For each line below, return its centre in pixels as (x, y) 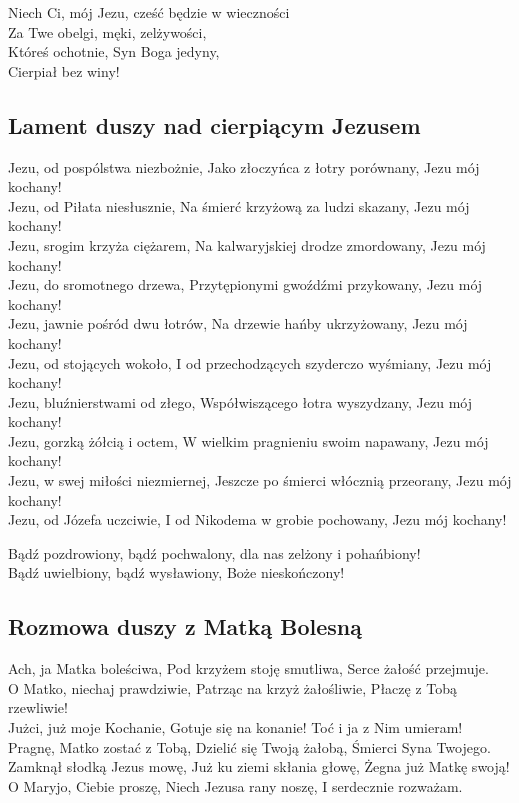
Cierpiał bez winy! (64, 70)
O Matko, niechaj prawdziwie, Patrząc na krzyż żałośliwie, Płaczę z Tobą (233, 687)
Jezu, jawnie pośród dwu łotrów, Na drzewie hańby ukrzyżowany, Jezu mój (238, 323)
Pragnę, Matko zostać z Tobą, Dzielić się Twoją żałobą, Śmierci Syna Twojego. (249, 746)
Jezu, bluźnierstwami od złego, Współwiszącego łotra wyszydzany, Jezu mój (240, 401)
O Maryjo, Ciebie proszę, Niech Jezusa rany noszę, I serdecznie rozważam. (235, 785)
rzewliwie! (38, 707)
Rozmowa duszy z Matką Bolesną (185, 626)
